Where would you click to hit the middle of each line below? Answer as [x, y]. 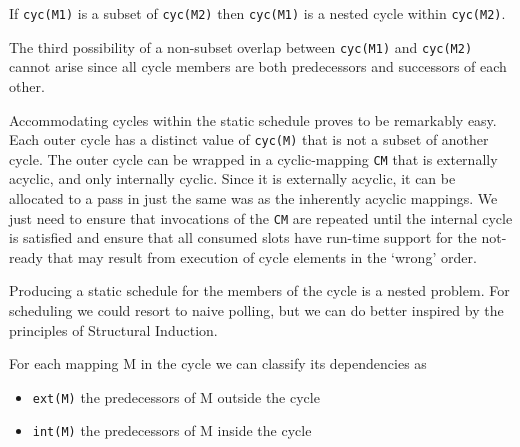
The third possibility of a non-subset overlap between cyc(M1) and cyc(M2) [241, 46]
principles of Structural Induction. [113, 329]
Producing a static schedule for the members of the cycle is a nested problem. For [259, 290]
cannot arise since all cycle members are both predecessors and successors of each [258, 66]
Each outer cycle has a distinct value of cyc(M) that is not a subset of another [249, 139]
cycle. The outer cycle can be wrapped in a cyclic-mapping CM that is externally [253, 158]
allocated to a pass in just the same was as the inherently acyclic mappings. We [253, 198]
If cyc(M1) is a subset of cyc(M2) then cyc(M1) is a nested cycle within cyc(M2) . [257, 13]
